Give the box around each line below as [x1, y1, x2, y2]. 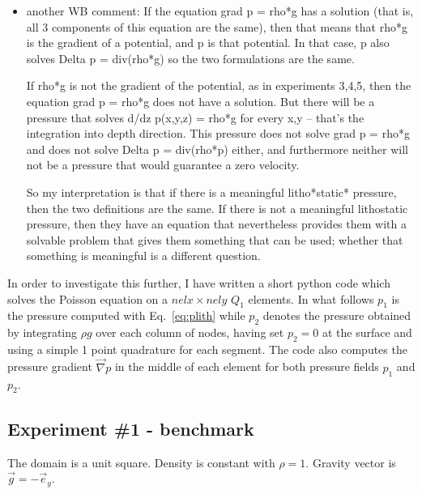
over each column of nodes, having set [96, 324, 284, 341]
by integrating [7, 324, 78, 341]
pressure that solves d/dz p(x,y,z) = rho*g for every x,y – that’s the [26, 109, 364, 126]
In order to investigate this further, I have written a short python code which [7, 274, 390, 291]
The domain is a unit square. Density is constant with [7, 454, 275, 471]
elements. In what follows [248, 290, 374, 307]
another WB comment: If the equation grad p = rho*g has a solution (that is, [26, 2, 414, 19]
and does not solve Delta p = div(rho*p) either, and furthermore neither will [26, 140, 408, 157]
